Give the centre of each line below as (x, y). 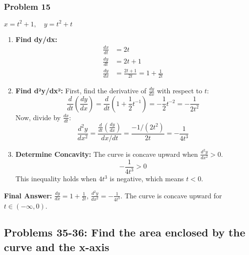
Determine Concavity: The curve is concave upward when (107, 154)
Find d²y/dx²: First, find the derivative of (81, 91)
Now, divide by (38, 117)
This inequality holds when (56, 179)
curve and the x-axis (57, 246)
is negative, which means (147, 179)
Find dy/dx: (36, 39)
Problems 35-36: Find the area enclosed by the (125, 232)
